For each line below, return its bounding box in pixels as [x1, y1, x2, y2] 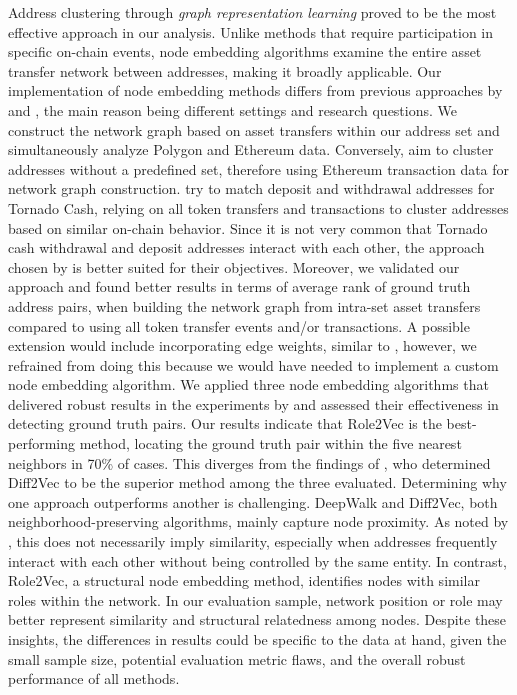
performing [8, 433, 75, 454]
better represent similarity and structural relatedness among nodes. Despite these [8, 609, 507, 630]
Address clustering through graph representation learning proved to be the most [8, 2, 497, 22]
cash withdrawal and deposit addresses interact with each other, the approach [8, 237, 485, 258]
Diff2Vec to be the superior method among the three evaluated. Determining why [8, 472, 507, 493]
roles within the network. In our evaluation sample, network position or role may [8, 589, 503, 610]
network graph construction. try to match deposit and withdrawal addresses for [8, 178, 495, 199]
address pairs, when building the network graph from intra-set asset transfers [8, 295, 481, 316]
